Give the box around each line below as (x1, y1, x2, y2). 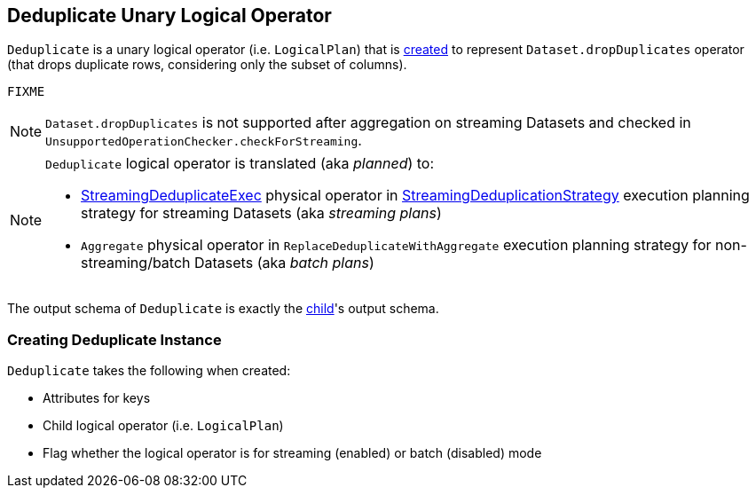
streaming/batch (81, 254, 191, 272)
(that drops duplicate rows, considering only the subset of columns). (7, 57, 407, 73)
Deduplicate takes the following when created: (7, 363, 291, 379)
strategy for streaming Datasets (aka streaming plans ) (81, 204, 442, 223)
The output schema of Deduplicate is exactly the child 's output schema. (7, 301, 439, 317)
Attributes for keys (43, 390, 151, 406)
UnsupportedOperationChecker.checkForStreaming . (45, 131, 362, 150)
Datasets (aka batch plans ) (194, 254, 374, 272)
